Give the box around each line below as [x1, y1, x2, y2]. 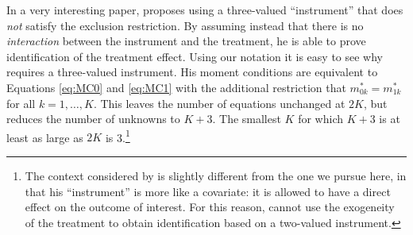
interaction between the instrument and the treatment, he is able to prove [6, 33, 366, 49]
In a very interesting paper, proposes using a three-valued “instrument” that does [6, 2, 403, 17]
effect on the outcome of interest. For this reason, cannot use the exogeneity [25, 198, 395, 215]
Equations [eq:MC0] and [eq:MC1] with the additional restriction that [6, 79, 346, 95]
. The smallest [212, 110, 281, 127]
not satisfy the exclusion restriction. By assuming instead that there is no [6, 17, 364, 33]
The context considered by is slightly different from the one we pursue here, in [25, 168, 407, 183]
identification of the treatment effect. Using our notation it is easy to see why [6, 48, 384, 64]
